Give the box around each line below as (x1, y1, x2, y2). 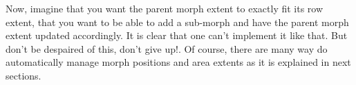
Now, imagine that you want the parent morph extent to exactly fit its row (6, 1, 324, 15)
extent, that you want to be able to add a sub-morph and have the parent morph (6, 14, 349, 29)
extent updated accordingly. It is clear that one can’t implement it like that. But (6, 28, 348, 42)
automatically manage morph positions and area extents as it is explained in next (6, 55, 351, 69)
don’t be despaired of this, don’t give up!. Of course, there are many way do (6, 41, 328, 56)
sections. (6, 68, 41, 82)
